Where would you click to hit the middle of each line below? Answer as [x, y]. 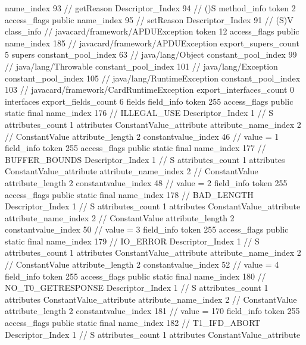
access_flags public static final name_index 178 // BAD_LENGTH [129, 194]
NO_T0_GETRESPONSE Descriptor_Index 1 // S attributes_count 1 [137, 288]
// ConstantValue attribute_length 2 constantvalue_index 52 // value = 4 [142, 264]
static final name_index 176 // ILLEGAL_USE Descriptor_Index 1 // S [139, 113]
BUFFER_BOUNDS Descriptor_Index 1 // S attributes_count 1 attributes [145, 159]
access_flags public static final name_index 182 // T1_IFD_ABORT [133, 323]
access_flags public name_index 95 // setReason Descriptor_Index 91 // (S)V [149, 19]
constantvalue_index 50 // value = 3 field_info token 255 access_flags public [147, 229]
